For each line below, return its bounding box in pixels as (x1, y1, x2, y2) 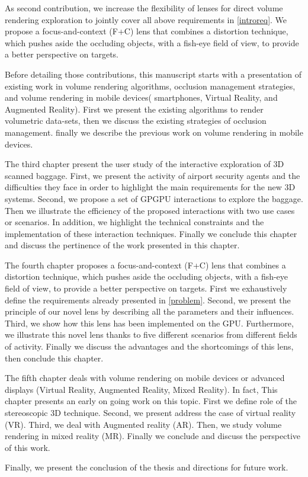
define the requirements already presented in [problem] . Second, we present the (5, 293, 291, 306)
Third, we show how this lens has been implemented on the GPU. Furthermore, (5, 316, 294, 329)
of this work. (5, 441, 50, 453)
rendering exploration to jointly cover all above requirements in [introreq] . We (5, 13, 287, 25)
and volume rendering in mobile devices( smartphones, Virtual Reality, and (5, 91, 278, 104)
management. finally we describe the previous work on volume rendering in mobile (5, 126, 303, 138)
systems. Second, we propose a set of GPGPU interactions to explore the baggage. (5, 192, 303, 204)
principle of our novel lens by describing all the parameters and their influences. (5, 305, 294, 318)
